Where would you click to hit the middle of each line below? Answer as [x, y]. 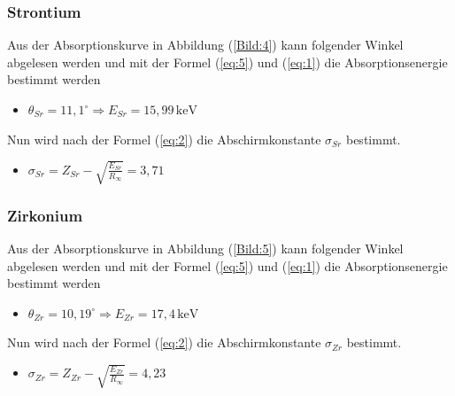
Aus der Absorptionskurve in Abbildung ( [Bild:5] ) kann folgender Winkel [205, 248]
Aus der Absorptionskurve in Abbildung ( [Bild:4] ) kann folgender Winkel [205, 45]
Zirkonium [45, 215]
